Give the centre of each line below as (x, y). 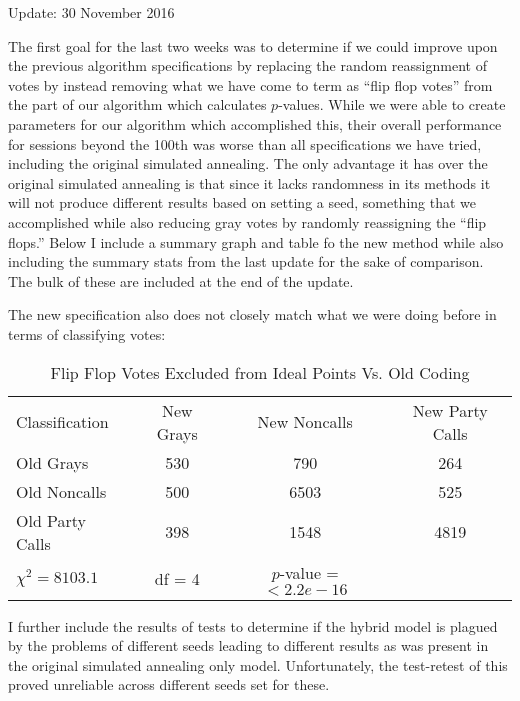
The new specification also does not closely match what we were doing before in (252, 314)
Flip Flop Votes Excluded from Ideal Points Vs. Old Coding (260, 372)
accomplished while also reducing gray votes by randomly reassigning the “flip (247, 221)
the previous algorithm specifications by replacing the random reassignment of (247, 65)
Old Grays (52, 462)
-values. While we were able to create (392, 104)
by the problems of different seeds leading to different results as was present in (248, 645)
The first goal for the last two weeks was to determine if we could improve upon (253, 45)
